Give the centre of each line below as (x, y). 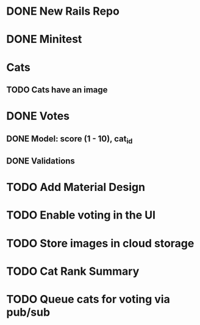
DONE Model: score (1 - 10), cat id (70, 139)
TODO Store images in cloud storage (100, 243)
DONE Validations (41, 161)
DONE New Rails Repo (63, 11)
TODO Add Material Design (76, 187)
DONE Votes (38, 116)
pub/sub (28, 312)
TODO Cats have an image (57, 90)
